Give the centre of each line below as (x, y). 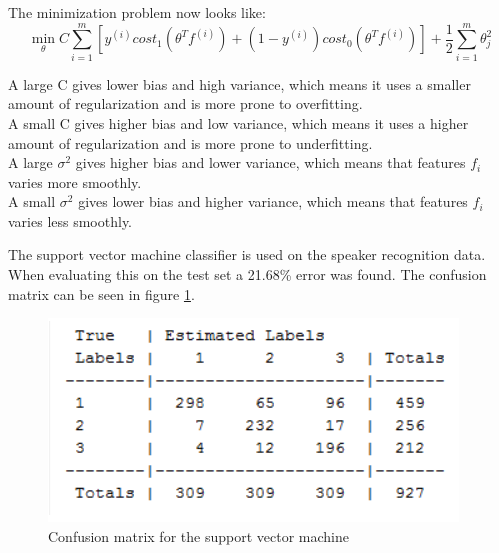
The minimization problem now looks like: (137, 12)
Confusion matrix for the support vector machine (198, 535)
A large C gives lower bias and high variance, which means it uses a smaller (239, 83)
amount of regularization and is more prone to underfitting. (190, 142)
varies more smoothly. (75, 181)
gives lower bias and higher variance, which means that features (273, 201)
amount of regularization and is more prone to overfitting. (185, 103)
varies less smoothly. (70, 220)
